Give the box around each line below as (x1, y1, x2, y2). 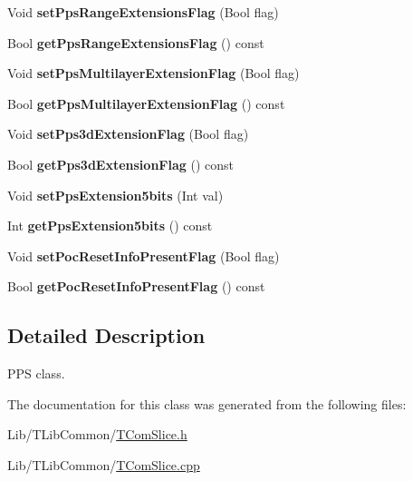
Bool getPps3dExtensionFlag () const (7, 154, 234, 173)
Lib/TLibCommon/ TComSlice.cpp (7, 455, 200, 474)
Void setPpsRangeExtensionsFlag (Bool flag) (7, 3, 279, 21)
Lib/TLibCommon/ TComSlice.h (7, 425, 187, 444)
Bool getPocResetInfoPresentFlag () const (7, 277, 265, 296)
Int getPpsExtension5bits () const (7, 216, 213, 235)
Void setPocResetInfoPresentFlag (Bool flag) (7, 246, 280, 265)
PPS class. (7, 364, 65, 383)
